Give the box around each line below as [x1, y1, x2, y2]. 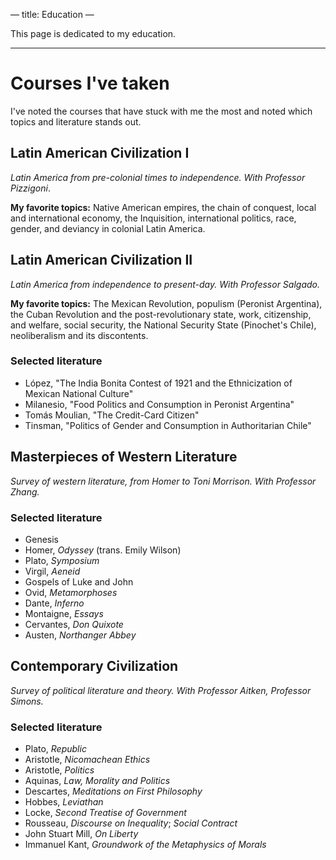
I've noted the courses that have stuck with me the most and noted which [10, 105, 313, 117]
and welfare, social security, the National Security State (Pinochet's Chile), [10, 319, 317, 331]
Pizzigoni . [10, 182, 51, 194]
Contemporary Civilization [10, 658, 179, 675]
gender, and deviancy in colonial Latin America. [10, 222, 206, 234]
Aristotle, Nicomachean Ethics [24, 754, 151, 766]
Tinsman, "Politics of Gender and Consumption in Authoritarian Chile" [24, 419, 312, 431]
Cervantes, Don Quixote [24, 618, 124, 630]
